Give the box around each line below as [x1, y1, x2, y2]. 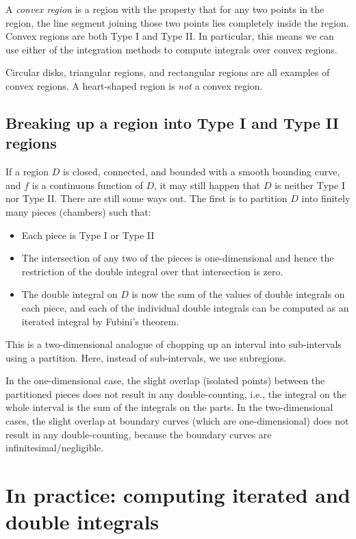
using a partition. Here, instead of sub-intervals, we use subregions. [5, 350, 287, 364]
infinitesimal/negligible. [5, 440, 104, 455]
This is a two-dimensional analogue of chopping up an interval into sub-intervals [5, 337, 342, 351]
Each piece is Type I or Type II [21, 227, 155, 242]
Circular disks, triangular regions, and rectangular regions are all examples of [5, 65, 330, 79]
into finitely [301, 191, 351, 205]
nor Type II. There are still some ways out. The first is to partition [5, 191, 288, 205]
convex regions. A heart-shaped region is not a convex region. [5, 78, 263, 92]
